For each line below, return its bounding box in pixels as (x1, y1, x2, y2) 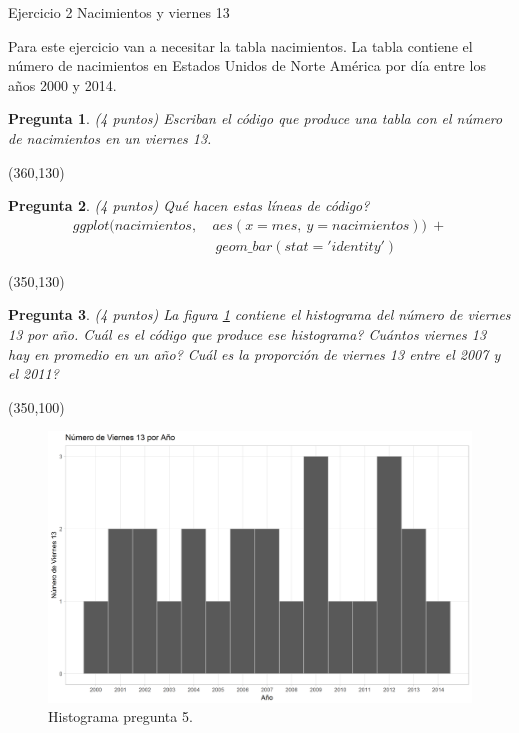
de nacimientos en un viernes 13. (8, 127, 212, 148)
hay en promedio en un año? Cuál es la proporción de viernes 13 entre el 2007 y (8, 343, 501, 364)
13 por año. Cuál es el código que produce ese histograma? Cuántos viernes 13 (8, 324, 487, 344)
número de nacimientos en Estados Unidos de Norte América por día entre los (8, 55, 486, 76)
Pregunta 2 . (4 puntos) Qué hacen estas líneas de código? (8, 195, 370, 216)
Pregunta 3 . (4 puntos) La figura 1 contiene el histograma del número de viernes (8, 304, 511, 325)
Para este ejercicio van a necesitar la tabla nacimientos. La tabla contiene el (8, 35, 473, 56)
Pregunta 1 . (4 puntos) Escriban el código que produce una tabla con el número (8, 108, 503, 129)
